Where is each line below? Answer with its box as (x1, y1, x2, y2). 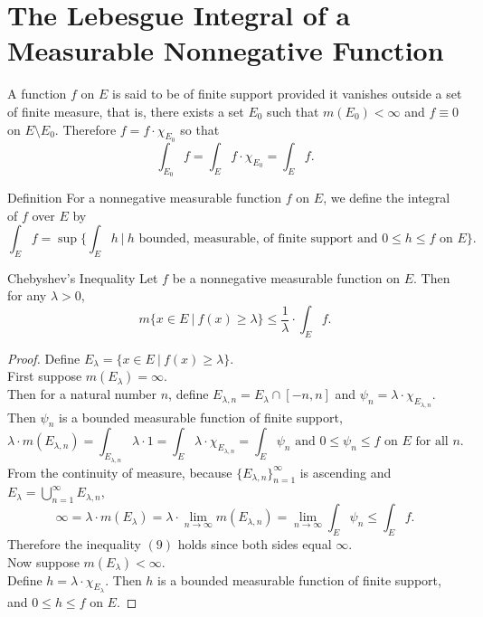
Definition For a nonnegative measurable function (7, 187, 282, 206)
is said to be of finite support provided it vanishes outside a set (112, 84, 462, 103)
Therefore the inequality (7, 535, 141, 554)
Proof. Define (7, 348, 80, 367)
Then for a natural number (7, 384, 157, 403)
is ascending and (299, 462, 392, 481)
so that (180, 119, 220, 138)
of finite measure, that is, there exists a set (7, 101, 244, 120)
